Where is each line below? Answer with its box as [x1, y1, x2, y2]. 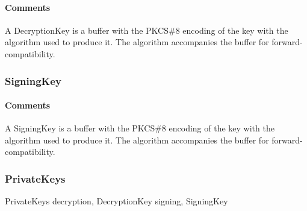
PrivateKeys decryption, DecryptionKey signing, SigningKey [5, 195, 228, 207]
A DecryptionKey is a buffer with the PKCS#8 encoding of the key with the [5, 24, 288, 36]
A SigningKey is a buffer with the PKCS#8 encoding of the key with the [5, 122, 274, 134]
